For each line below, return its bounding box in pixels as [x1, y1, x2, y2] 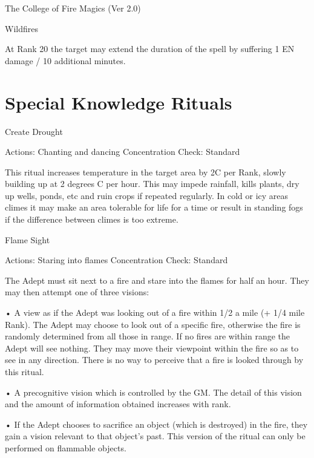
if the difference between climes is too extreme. [5, 213, 178, 226]
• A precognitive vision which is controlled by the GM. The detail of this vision [5, 385, 302, 398]
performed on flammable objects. [5, 441, 126, 454]
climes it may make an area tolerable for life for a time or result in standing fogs [5, 201, 303, 214]
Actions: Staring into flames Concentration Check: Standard [5, 254, 228, 266]
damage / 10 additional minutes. [5, 54, 126, 67]
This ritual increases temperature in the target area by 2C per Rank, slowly [5, 165, 286, 178]
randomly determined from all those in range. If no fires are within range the [5, 330, 290, 342]
